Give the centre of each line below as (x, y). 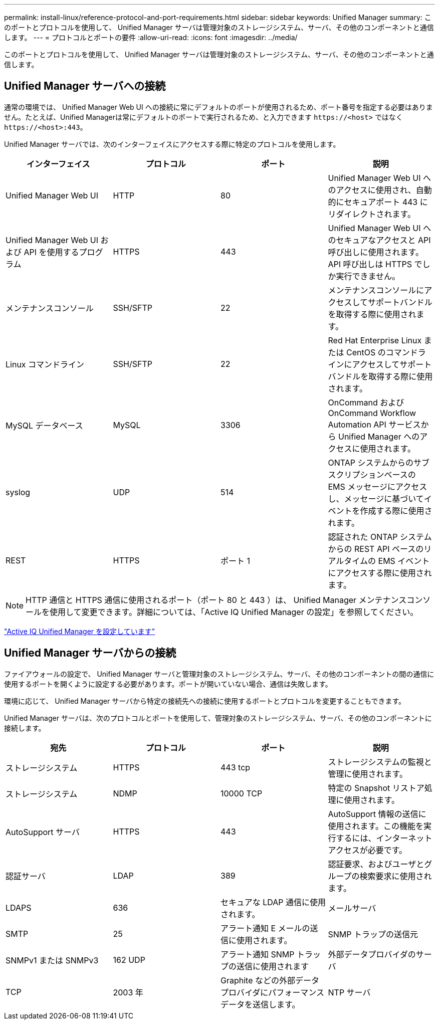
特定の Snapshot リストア (376, 788)
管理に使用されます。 (368, 774)
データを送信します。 (260, 1004)
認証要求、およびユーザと (376, 864)
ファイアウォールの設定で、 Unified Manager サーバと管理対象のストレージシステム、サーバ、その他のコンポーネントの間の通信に (219, 674)
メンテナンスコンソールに (376, 290)
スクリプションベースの (372, 474)
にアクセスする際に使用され (380, 573)
